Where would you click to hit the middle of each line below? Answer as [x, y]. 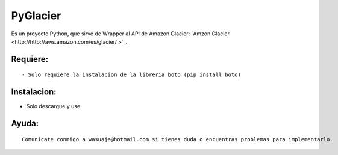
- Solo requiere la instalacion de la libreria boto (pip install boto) [131, 75]
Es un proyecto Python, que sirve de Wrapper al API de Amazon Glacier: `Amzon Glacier [120, 34]
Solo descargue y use [53, 106]
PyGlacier [36, 16]
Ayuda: [25, 123]
